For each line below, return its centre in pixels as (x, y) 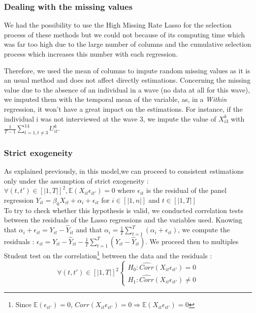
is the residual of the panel (187, 190)
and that (89, 230)
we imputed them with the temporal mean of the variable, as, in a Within (115, 99)
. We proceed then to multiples (192, 241)
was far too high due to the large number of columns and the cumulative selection (128, 44)
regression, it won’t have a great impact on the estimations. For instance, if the (123, 109)
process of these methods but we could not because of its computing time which (125, 34)
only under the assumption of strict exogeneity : (76, 180)
